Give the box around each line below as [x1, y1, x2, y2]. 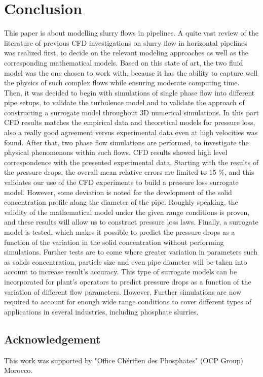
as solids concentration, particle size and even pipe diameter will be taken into [4, 256, 247, 267]
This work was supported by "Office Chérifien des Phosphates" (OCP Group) [4, 355, 244, 365]
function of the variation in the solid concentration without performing [4, 236, 224, 247]
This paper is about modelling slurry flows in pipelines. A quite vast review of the [4, 27, 258, 38]
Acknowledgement [4, 331, 101, 347]
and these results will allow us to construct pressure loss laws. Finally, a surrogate [4, 216, 258, 227]
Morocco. [4, 365, 33, 375]
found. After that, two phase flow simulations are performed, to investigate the [4, 137, 249, 147]
